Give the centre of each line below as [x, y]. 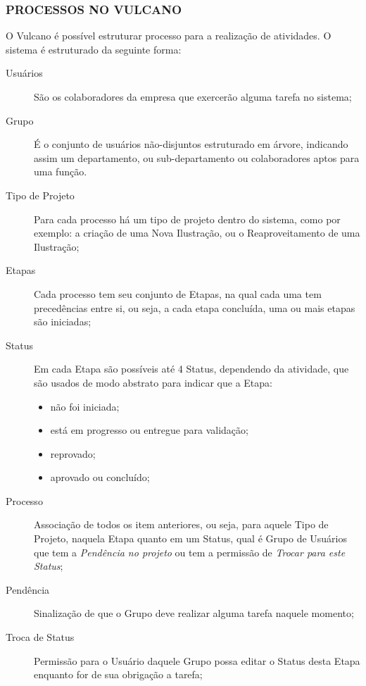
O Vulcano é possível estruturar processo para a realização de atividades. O [169, 36]
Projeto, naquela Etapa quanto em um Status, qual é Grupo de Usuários [190, 538]
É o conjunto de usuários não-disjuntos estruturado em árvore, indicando [191, 144]
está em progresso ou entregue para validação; [149, 430]
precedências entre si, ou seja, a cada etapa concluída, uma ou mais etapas [195, 307]
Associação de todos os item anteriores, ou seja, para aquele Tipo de [181, 524]
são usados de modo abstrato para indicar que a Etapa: [153, 382]
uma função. [61, 171]
